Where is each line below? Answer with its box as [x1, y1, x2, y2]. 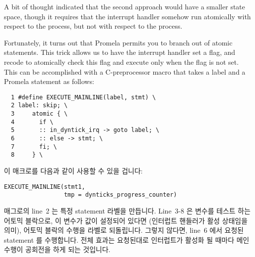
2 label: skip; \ [11, 102, 68, 109]
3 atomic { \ [11, 110, 68, 118]
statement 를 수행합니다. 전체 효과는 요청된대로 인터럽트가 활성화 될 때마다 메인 [4, 234, 250, 245]
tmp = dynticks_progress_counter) [64, 191, 177, 199]
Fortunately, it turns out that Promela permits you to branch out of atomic [4, 37, 233, 47]
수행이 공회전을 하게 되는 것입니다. [4, 244, 110, 255]
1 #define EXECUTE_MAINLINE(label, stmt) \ [11, 93, 156, 101]
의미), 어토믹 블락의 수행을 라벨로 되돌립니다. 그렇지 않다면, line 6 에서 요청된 [4, 225, 244, 235]
